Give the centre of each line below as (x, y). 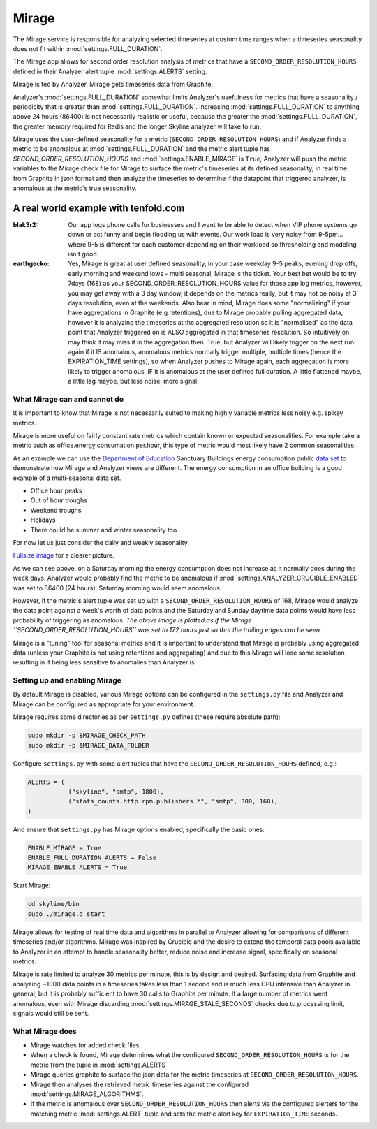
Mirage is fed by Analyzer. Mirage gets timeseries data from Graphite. (113, 85)
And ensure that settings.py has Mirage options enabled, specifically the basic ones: (139, 829)
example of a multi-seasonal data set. (67, 478)
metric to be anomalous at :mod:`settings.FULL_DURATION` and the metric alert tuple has (141, 149)
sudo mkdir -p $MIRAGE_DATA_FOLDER (88, 745)
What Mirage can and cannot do (68, 399)
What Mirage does (45, 1031)
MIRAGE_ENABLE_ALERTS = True (77, 867)
